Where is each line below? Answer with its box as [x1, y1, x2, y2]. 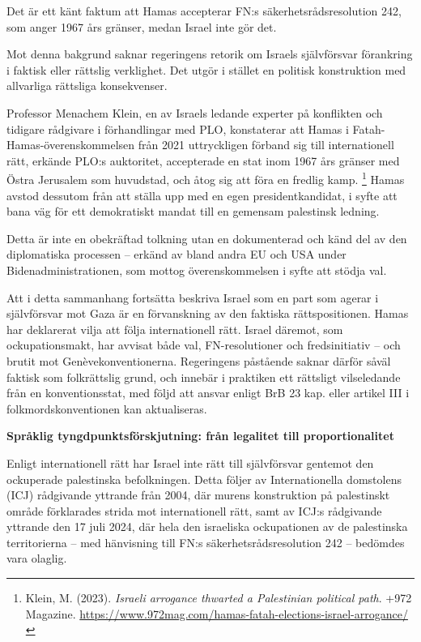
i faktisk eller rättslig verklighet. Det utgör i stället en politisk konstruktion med [6, 61, 406, 78]
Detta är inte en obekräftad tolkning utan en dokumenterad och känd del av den [6, 229, 407, 246]
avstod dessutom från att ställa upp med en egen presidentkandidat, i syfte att [6, 186, 398, 203]
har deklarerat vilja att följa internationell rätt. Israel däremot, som [6, 320, 343, 337]
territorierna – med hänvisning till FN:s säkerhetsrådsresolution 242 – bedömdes [6, 533, 405, 550]
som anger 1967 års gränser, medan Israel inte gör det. [6, 18, 277, 35]
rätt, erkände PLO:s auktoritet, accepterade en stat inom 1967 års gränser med [6, 152, 400, 169]
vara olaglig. [6, 550, 67, 567]
